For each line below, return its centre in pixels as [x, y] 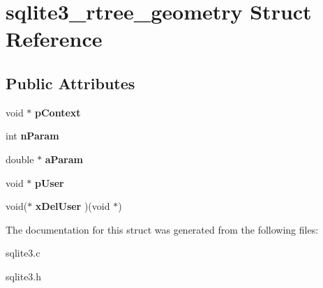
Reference [54, 39]
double [20, 159]
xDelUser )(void [73, 206]
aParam [64, 159]
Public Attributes [70, 83]
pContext [58, 112]
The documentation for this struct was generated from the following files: [162, 229]
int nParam [32, 136]
